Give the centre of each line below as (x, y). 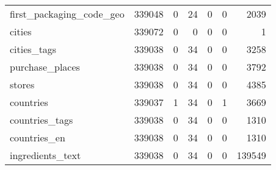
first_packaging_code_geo (67, 14)
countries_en (38, 137)
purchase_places (45, 67)
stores (22, 84)
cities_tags (33, 49)
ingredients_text (45, 155)
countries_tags (42, 120)
